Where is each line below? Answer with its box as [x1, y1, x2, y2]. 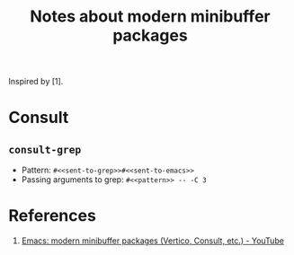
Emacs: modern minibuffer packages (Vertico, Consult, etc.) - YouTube [21, 235, 285, 246]
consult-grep [8, 143, 82, 156]
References [8, 206, 96, 226]
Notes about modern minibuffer [30, 6, 271, 27]
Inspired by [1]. [8, 76, 64, 87]
